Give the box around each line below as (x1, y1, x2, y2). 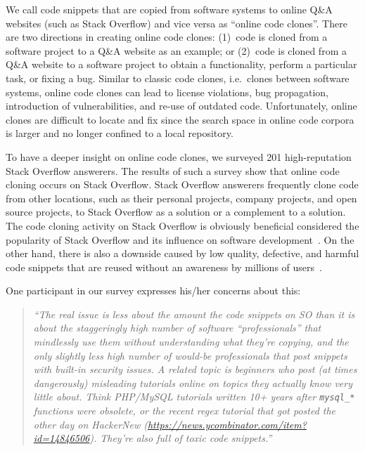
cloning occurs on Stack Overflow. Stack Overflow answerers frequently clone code (6, 177, 359, 192)
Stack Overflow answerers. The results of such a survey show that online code (6, 163, 340, 178)
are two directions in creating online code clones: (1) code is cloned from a (6, 30, 328, 44)
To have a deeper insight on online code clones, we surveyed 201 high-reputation (6, 149, 352, 164)
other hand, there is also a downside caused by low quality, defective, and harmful (6, 246, 359, 261)
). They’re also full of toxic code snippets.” (89, 431, 272, 445)
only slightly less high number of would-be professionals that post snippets (33, 348, 347, 362)
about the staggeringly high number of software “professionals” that (33, 320, 321, 335)
